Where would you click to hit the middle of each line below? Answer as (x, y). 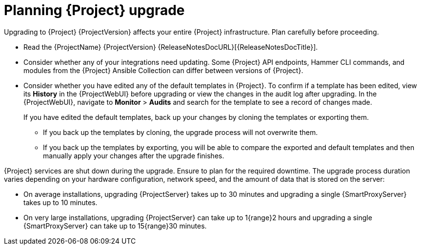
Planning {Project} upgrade (94, 10)
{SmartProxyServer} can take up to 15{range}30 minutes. (115, 226)
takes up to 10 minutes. (60, 202)
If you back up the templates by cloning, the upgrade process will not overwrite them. (180, 132)
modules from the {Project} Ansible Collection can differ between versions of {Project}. (163, 70)
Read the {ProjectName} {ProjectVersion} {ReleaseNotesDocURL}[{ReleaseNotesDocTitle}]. (171, 47)
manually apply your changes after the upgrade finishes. (134, 155)
